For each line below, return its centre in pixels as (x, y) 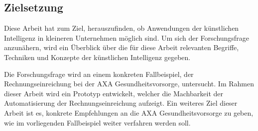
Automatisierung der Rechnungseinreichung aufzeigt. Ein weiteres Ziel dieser (121, 103)
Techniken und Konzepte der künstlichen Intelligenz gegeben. (97, 57)
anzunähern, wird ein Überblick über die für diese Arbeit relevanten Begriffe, (122, 47)
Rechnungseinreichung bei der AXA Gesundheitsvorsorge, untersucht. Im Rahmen (129, 84)
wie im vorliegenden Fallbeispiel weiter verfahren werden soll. (97, 122)
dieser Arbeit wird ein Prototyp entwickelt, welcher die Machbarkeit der (114, 93)
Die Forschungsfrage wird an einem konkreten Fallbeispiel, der (99, 74)
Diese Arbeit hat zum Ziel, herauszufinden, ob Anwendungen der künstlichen (122, 28)
